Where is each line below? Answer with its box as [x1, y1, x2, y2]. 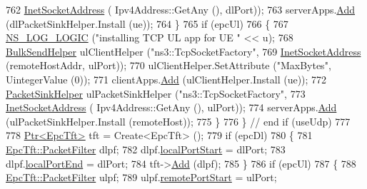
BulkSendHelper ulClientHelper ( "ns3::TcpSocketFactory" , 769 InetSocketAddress [6, 44, 361, 58]
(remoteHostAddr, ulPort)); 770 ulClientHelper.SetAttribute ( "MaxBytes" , [6, 58, 331, 73]
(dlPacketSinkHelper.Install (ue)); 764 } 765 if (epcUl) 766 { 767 [6, 16, 288, 31]
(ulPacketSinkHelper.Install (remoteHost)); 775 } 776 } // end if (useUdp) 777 [6, 113, 351, 128]
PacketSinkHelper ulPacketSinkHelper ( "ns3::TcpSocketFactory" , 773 [6, 86, 306, 101]
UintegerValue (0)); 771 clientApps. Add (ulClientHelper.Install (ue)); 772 [6, 71, 327, 86]
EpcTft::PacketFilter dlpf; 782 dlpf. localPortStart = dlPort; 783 [6, 141, 286, 156]
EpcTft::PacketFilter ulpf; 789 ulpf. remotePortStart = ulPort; [6, 170, 277, 185]
